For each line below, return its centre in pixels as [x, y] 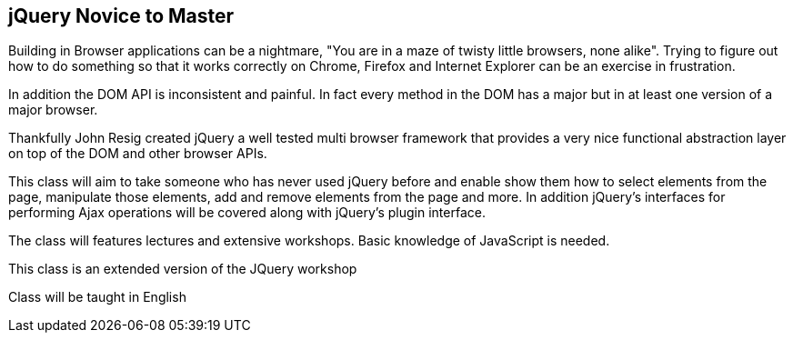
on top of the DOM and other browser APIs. [138, 154]
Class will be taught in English [97, 297]
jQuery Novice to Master [121, 16]
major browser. [53, 110]
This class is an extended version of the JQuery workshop [183, 269]
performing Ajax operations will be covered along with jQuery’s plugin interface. [247, 213]
